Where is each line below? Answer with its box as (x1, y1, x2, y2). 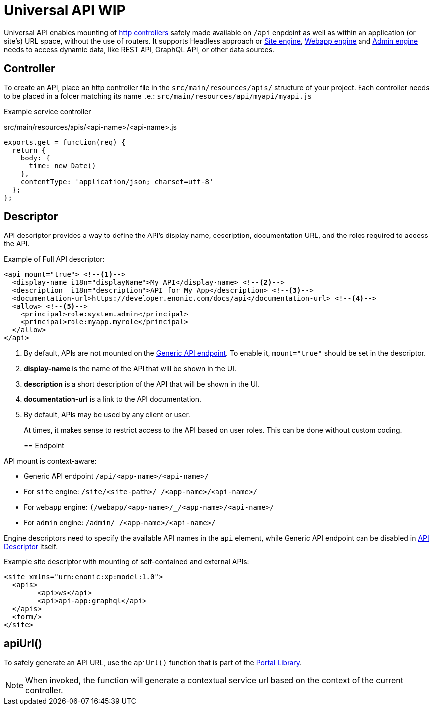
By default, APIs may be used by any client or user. (24, 410, 190, 419)
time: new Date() (29, 161, 96, 170)
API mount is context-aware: (4, 457, 97, 466)
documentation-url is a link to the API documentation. (24, 395, 202, 404)
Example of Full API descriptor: (4, 255, 105, 264)
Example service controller (4, 107, 91, 116)
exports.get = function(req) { (4, 138, 126, 146)
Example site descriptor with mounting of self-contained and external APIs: (4, 557, 249, 566)
